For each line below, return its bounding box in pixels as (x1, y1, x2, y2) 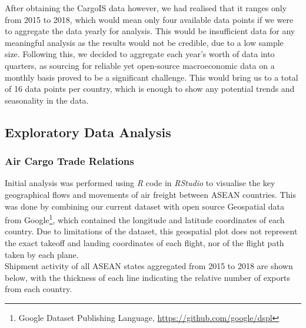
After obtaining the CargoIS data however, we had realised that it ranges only (5, 2, 287, 14)
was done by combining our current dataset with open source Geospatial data (5, 200, 285, 212)
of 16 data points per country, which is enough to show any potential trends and (5, 82, 295, 95)
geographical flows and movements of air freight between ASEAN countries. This (5, 188, 296, 200)
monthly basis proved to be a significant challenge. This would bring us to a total (5, 71, 298, 83)
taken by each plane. (5, 248, 79, 260)
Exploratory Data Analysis (5, 122, 171, 141)
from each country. (5, 283, 72, 295)
